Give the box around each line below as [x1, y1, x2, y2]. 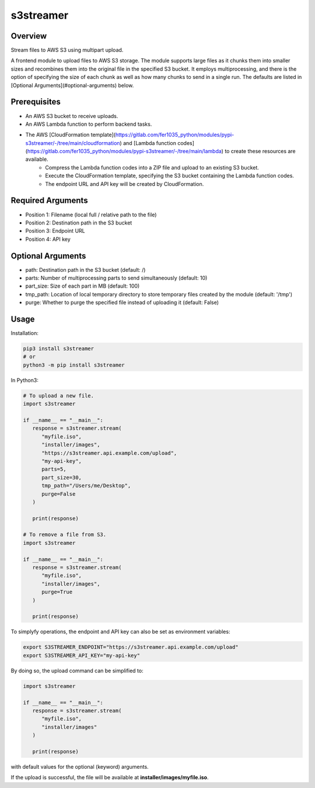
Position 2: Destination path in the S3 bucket [25, 219, 132, 226]
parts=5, [41, 466, 66, 473]
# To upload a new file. [23, 392, 94, 399]
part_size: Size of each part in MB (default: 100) [25, 282, 140, 289]
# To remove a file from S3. [23, 531, 107, 538]
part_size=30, [41, 474, 82, 481]
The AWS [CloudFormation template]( [25, 132, 116, 139]
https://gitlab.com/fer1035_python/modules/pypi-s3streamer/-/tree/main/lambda [27, 148, 222, 155]
